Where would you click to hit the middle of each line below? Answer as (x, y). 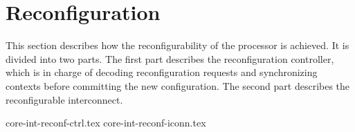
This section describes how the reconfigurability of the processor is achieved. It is (177, 45)
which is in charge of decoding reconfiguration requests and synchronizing (162, 72)
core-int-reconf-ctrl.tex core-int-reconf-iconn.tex (106, 123)
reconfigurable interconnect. (64, 99)
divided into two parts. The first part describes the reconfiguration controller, (170, 58)
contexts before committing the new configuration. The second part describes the (178, 85)
